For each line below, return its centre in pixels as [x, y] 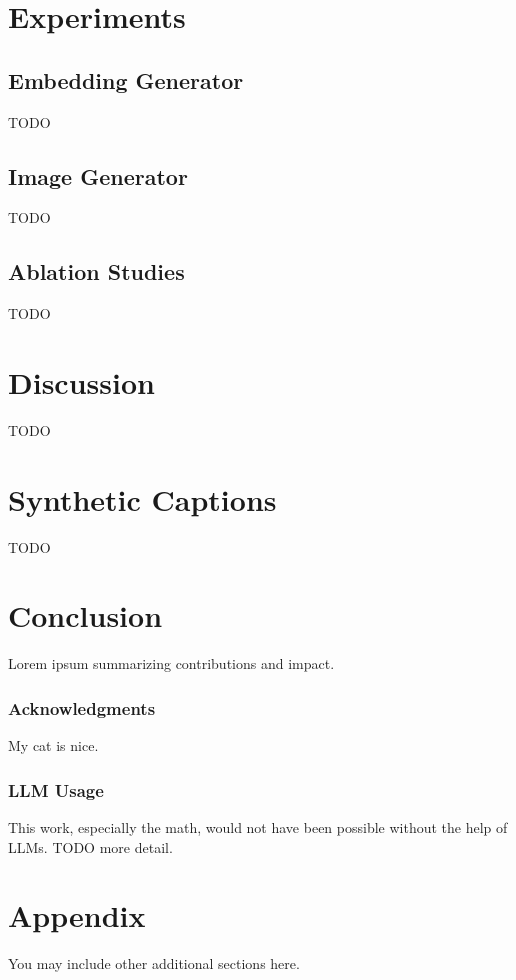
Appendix [77, 915]
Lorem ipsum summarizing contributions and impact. [171, 663]
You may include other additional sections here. [154, 963]
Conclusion [85, 615]
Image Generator [98, 175]
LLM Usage [56, 789]
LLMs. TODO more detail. [90, 846]
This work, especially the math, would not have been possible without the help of [258, 826]
